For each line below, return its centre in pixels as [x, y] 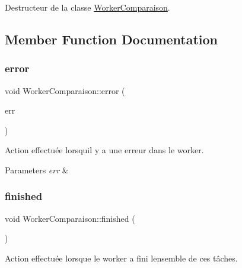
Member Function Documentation [112, 39]
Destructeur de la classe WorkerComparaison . [87, 7]
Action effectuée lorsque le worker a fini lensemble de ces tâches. [121, 258]
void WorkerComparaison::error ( [65, 90]
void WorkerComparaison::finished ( [70, 218]
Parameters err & [37, 169]
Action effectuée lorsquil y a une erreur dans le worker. [104, 150]
